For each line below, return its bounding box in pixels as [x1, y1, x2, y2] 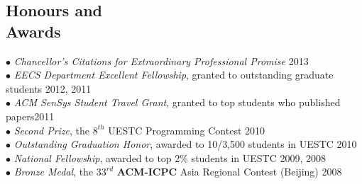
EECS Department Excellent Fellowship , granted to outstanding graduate [13, 67, 334, 82]
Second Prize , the [13, 122, 90, 137]
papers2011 [6, 108, 55, 123]
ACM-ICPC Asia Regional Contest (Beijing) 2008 [116, 164, 342, 179]
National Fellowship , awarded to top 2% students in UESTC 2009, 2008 [13, 150, 326, 165]
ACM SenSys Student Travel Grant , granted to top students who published [13, 95, 341, 110]
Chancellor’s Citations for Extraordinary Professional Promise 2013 [13, 53, 309, 68]
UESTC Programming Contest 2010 [108, 122, 265, 137]
